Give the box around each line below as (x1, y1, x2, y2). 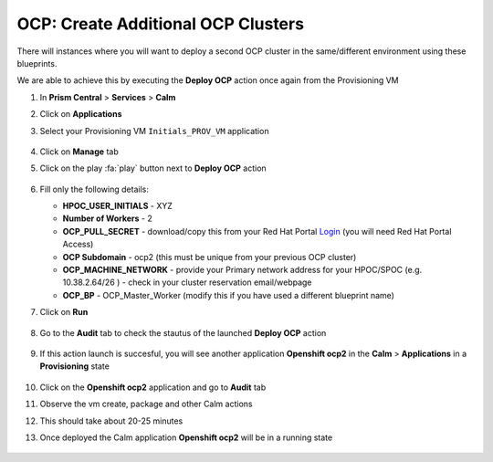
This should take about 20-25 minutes (39, 415, 184, 426)
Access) (62, 238, 94, 250)
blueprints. (16, 58, 58, 68)
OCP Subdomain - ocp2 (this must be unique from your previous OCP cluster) (62, 251, 357, 262)
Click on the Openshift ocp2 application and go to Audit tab (39, 382, 267, 393)
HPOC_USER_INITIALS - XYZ (62, 201, 173, 212)
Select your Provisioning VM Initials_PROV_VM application (39, 125, 269, 136)
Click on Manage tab (39, 146, 119, 157)
